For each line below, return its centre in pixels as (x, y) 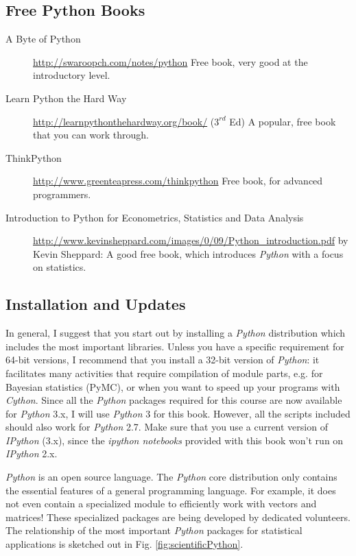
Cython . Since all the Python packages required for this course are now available (174, 400)
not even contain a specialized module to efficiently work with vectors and (161, 504)
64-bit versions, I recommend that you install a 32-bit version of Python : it (163, 360)
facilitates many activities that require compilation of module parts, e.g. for (164, 373)
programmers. (62, 194)
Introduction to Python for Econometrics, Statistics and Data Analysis (155, 217)
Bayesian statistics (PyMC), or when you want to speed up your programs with (173, 386)
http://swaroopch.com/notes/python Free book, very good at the (170, 61)
